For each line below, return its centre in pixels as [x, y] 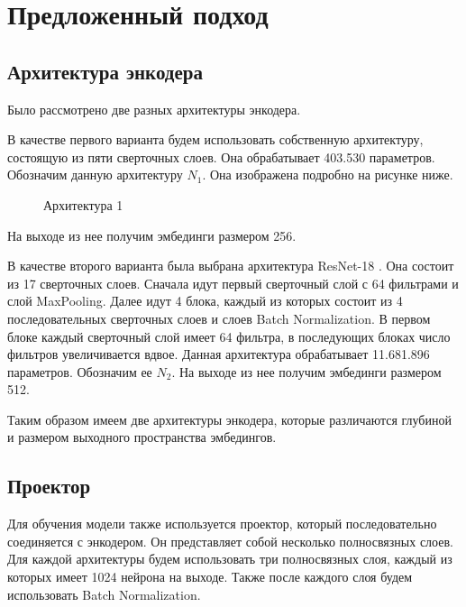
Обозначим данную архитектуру [95, 175]
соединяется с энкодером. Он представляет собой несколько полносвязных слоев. [230, 541]
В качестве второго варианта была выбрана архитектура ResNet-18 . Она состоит [231, 266]
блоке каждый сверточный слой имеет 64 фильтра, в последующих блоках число [229, 336]
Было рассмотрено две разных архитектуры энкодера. [154, 109]
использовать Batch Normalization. [104, 594]
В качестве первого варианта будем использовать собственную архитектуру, [215, 139]
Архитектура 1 [83, 204]
